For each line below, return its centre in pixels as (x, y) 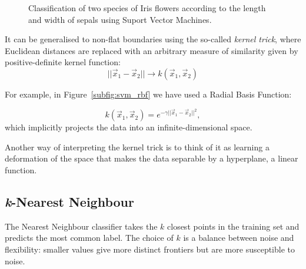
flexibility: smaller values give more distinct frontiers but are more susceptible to (150, 249)
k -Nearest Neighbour (69, 201)
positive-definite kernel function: (63, 62)
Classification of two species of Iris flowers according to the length (147, 8)
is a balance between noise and (239, 238)
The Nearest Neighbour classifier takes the (81, 226)
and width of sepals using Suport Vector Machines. (120, 19)
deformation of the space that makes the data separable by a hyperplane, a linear (152, 158)
